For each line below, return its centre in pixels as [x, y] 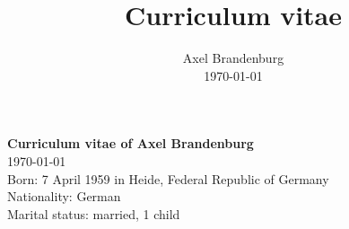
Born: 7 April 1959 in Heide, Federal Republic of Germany [168, 178]
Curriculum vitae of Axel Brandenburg [131, 143]
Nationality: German [64, 196]
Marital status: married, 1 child [94, 213]
